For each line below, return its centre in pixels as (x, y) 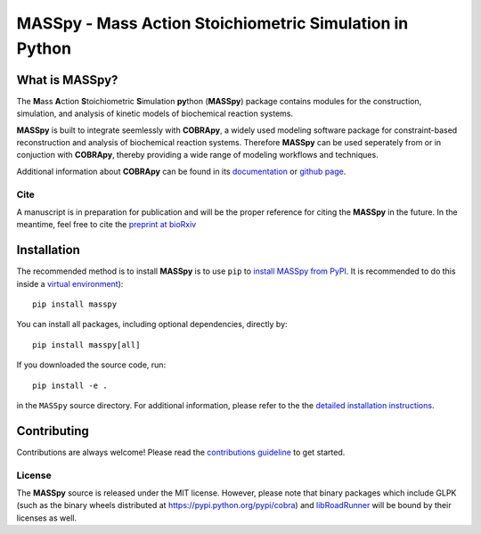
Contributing (53, 431)
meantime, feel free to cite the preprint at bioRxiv (106, 225)
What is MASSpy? (67, 80)
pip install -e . (70, 385)
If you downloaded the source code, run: (91, 365)
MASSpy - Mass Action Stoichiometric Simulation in (212, 23)
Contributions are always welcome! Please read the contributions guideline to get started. (181, 452)
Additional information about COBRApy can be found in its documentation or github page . (181, 171)
